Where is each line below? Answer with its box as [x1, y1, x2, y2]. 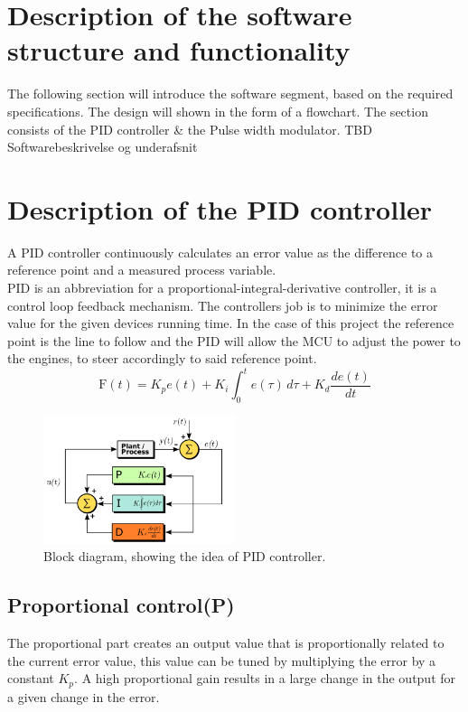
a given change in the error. [7, 687, 160, 706]
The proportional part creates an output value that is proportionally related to [7, 632, 445, 651]
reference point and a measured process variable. [7, 260, 276, 279]
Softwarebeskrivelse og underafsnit [7, 137, 198, 156]
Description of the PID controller [7, 190, 433, 227]
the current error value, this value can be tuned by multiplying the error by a [7, 651, 436, 670]
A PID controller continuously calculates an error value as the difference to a [7, 242, 433, 261]
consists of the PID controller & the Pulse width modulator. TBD [7, 119, 372, 138]
